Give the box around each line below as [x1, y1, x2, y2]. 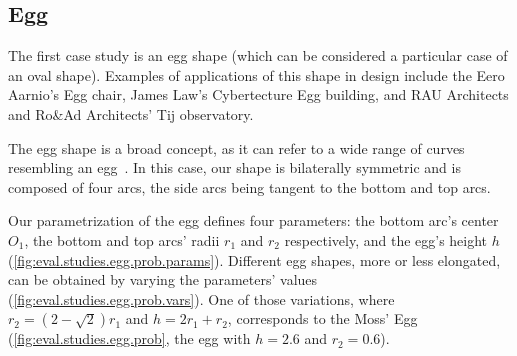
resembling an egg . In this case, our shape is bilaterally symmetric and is [8, 157, 461, 178]
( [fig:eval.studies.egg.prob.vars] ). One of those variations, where [8, 288, 395, 309]
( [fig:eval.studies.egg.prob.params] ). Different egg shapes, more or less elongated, [8, 249, 501, 270]
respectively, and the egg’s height [284, 229, 488, 250]
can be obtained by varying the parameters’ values [8, 269, 318, 290]
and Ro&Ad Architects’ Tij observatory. [8, 103, 254, 124]
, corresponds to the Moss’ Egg [227, 308, 418, 329]
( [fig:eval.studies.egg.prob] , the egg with [8, 328, 251, 349]
